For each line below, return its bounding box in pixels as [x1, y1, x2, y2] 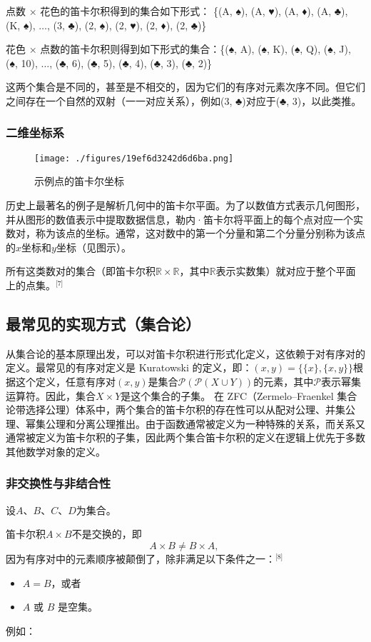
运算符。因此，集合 [6, 388, 96, 403]
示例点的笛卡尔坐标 [34, 174, 124, 189]
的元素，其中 [253, 373, 314, 388]
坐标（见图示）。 [56, 239, 131, 254]
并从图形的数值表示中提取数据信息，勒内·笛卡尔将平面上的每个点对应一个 [6, 211, 353, 226]
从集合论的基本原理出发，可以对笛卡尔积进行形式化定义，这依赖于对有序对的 [6, 346, 365, 361]
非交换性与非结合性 [6, 474, 111, 492]
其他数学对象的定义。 [6, 443, 106, 458]
